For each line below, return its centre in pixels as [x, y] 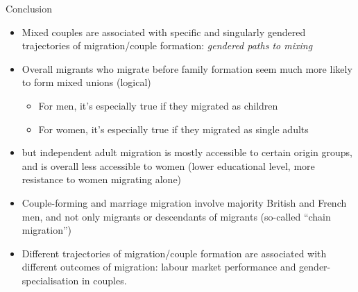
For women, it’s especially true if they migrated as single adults [173, 129]
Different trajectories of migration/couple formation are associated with [174, 253]
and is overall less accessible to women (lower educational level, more [168, 165]
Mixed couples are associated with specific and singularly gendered [164, 32]
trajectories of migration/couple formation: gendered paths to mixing [167, 45]
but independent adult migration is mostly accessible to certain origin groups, [187, 152]
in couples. [104, 280]
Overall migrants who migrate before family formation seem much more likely [187, 68]
